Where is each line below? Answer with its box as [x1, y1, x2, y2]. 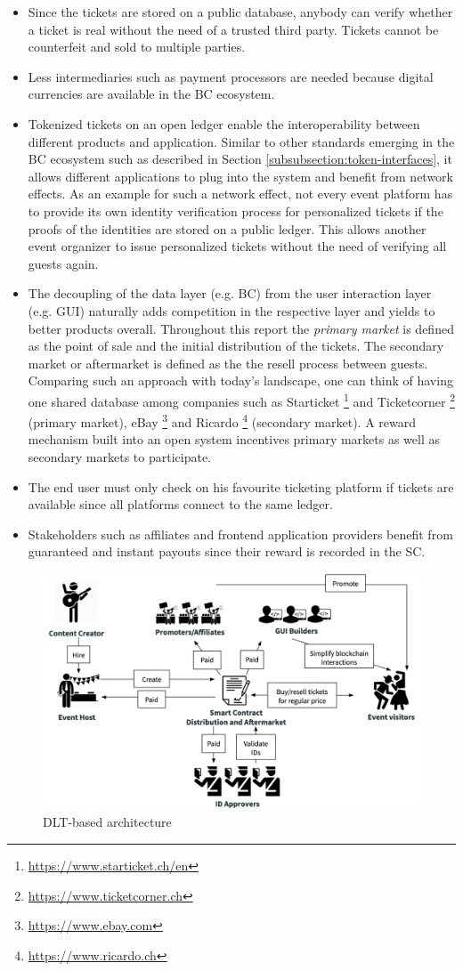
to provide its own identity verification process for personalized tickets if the [28, 201, 443, 220]
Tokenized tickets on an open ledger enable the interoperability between [28, 114, 420, 133]
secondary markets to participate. [28, 447, 212, 465]
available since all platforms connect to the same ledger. [28, 495, 333, 514]
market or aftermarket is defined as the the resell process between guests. [28, 353, 428, 372]
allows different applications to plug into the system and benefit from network [28, 166, 453, 185]
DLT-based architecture [43, 813, 172, 831]
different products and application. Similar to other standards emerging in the [28, 132, 455, 150]
